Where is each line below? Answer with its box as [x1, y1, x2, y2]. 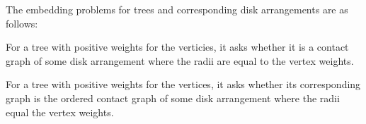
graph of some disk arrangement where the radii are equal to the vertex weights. [6, 53, 354, 68]
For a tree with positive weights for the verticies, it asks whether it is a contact [6, 39, 349, 54]
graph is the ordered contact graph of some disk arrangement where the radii [6, 90, 340, 105]
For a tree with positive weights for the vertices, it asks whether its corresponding [6, 77, 361, 92]
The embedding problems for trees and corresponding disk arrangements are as [6, 2, 348, 16]
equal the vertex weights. [6, 104, 114, 119]
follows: [6, 15, 38, 30]
